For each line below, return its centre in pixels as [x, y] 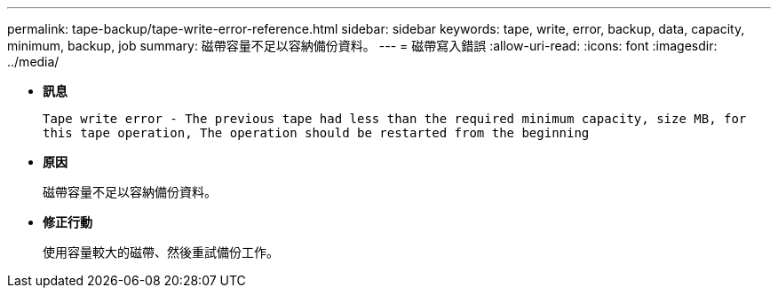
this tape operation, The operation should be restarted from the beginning [316, 133]
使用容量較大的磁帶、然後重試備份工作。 [161, 252]
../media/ [33, 62]
